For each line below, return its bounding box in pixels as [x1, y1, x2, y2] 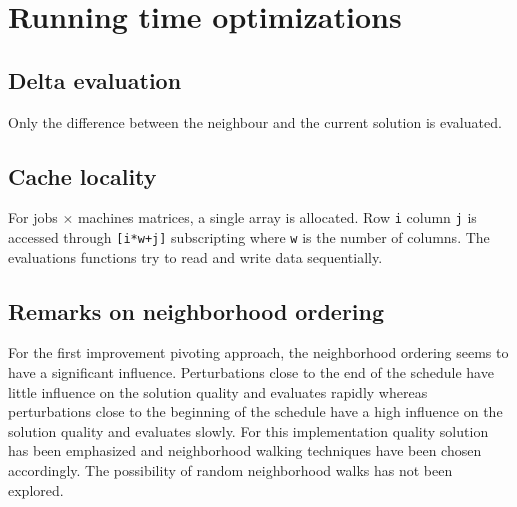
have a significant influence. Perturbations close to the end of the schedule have [8, 362, 494, 383]
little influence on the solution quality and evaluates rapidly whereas [8, 381, 428, 402]
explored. [8, 479, 64, 500]
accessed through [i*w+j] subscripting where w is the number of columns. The [8, 227, 490, 248]
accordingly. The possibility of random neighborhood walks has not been [8, 460, 453, 481]
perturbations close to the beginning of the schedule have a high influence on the [8, 401, 503, 422]
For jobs [8, 207, 58, 228]
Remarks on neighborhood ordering [8, 295, 385, 326]
